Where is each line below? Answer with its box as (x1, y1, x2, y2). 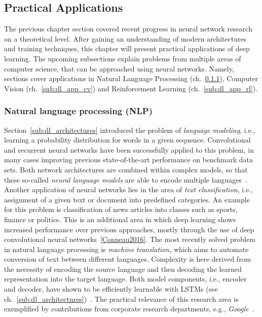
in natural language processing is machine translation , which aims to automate (4, 243, 249, 254)
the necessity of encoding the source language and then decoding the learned (4, 263, 242, 274)
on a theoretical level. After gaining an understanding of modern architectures (4, 33, 247, 44)
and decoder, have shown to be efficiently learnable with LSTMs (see (4, 284, 218, 294)
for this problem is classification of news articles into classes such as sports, (4, 204, 238, 215)
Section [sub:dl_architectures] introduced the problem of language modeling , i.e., (4, 124, 255, 135)
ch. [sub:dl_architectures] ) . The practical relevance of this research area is (4, 293, 239, 304)
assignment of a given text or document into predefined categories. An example (4, 194, 250, 204)
